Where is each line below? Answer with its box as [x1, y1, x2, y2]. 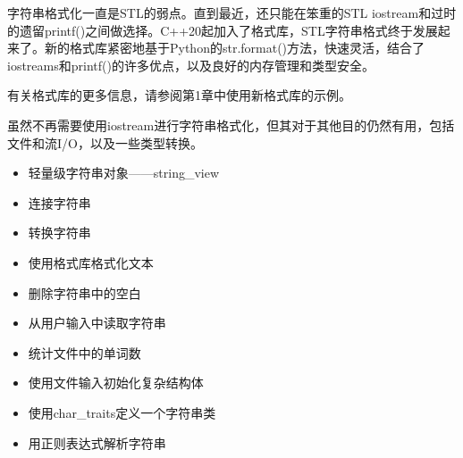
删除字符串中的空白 [28, 283, 141, 302]
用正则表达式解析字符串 [28, 433, 166, 452]
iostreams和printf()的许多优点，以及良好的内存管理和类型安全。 [7, 55, 375, 74]
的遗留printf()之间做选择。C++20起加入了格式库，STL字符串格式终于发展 [7, 21, 438, 39]
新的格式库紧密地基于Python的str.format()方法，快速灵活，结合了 [44, 38, 425, 57]
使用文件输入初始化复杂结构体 [28, 373, 204, 392]
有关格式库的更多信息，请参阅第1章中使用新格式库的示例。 [7, 86, 351, 104]
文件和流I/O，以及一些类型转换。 [7, 133, 203, 152]
